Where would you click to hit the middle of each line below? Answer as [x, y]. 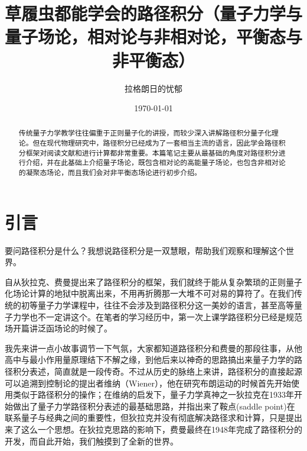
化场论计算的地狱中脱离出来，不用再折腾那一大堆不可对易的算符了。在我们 [149, 293]
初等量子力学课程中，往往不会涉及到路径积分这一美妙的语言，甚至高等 [157, 305]
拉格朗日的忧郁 [153, 88]
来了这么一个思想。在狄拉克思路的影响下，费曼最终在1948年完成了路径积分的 [153, 429]
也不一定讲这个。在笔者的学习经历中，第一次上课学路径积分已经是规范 [166, 316]
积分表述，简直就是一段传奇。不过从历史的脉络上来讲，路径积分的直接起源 [157, 371]
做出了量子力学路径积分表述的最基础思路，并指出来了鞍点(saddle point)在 [154, 406]
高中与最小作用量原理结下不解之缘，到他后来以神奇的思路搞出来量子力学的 [149, 360]
